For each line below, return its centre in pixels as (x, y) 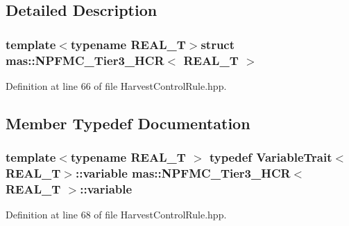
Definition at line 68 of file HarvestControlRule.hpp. (116, 215)
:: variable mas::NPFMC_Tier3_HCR (183, 173)
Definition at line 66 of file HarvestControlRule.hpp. (116, 85)
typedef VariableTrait (271, 157)
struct (218, 44)
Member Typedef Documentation (128, 123)
